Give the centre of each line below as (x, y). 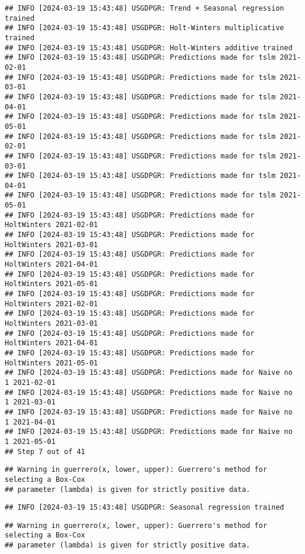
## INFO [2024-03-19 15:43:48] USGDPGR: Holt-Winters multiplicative (145, 28)
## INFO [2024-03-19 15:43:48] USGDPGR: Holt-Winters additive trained (149, 48)
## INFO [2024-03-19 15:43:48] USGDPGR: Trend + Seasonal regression (145, 8)
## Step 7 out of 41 (45, 451)
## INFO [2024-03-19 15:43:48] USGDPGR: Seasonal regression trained (145, 508)
